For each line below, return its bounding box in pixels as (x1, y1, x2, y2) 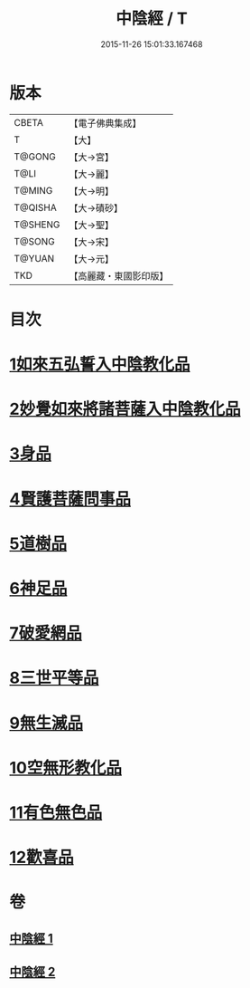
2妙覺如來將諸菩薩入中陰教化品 (9, 399, 241, 419)
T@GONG (14, 150, 56, 163)
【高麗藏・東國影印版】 (69, 269, 169, 282)
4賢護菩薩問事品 (9, 488, 131, 509)
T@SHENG (14, 218, 60, 231)
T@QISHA (14, 201, 57, 214)
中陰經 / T (116, 8, 188, 29)
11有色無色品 (9, 802, 103, 822)
